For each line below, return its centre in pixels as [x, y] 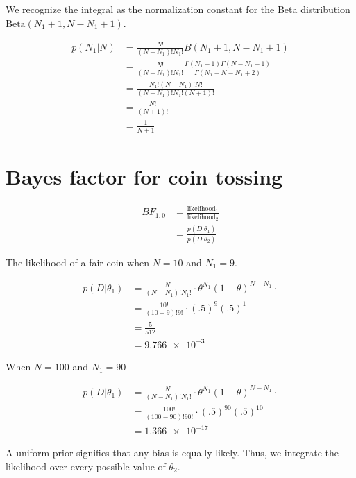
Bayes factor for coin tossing [144, 176]
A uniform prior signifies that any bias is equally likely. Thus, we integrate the [172, 453]
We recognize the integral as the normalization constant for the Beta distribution [178, 9]
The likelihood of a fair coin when [77, 262]
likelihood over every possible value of [86, 466]
